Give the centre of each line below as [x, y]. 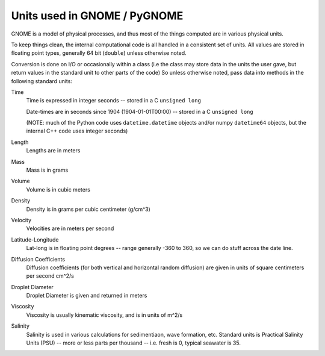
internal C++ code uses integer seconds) [77, 131]
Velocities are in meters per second [70, 228]
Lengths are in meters [53, 151]
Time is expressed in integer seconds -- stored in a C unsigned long [114, 101]
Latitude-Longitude [35, 239]
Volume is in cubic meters [58, 189]
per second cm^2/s [50, 276]
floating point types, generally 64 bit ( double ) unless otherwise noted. [99, 53]
